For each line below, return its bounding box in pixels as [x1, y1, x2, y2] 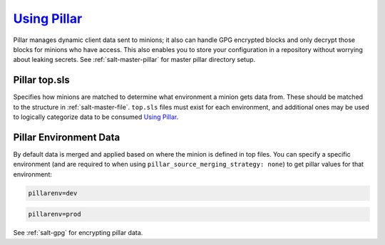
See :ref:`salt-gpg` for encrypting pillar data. [13, 229, 143, 237]
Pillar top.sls [13, 74, 71, 86]
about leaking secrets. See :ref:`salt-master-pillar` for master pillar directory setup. [13, 56, 256, 64]
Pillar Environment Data [13, 131, 120, 143]
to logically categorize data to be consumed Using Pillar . [13, 113, 179, 121]
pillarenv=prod [28, 210, 81, 219]
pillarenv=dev [28, 189, 78, 197]
